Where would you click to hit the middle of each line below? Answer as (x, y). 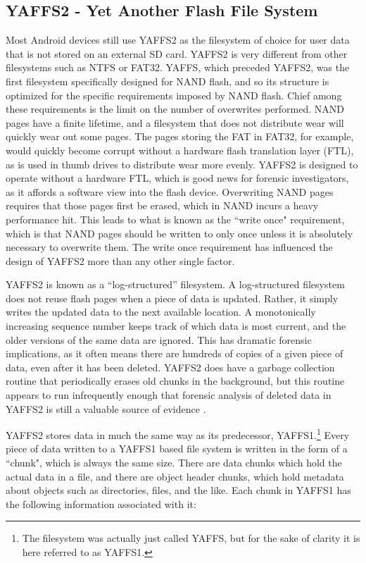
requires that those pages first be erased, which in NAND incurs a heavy (162, 205)
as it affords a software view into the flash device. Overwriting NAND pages (170, 191)
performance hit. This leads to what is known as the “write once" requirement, (175, 219)
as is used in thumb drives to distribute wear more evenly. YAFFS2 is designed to (182, 164)
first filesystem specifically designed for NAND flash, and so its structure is (168, 81)
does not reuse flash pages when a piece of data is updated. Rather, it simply (172, 298)
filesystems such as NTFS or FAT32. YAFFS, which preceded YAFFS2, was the (178, 67)
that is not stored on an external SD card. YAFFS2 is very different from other (177, 53)
